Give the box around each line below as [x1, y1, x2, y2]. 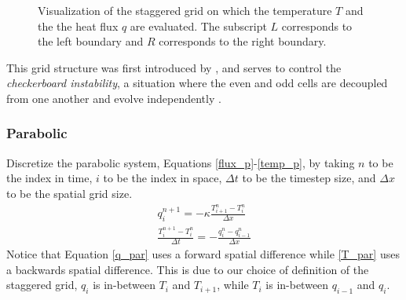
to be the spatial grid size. [6, 185, 133, 201]
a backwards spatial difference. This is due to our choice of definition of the [6, 261, 369, 277]
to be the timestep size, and [242, 170, 376, 186]
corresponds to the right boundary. [159, 33, 327, 49]
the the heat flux [38, 17, 119, 34]
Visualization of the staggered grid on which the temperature [38, 2, 332, 18]
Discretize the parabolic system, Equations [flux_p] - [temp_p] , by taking [6, 154, 355, 170]
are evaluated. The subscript [130, 17, 267, 34]
